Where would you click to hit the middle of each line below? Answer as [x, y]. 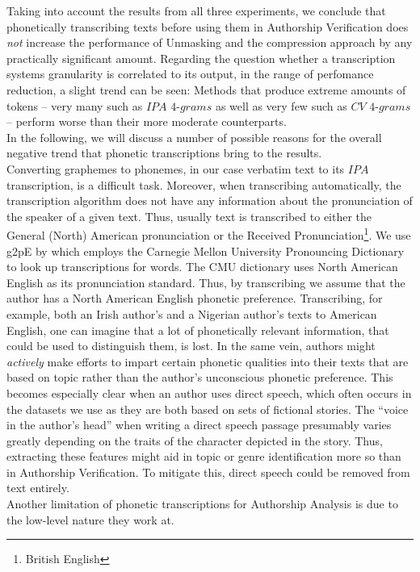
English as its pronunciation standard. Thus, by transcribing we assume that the [206, 282]
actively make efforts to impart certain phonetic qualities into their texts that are [208, 361]
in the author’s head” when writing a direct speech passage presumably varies [199, 425]
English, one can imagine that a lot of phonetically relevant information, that [198, 330]
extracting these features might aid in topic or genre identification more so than [204, 456]
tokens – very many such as [75, 105]
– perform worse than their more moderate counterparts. [147, 121]
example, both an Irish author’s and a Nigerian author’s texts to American [192, 313]
